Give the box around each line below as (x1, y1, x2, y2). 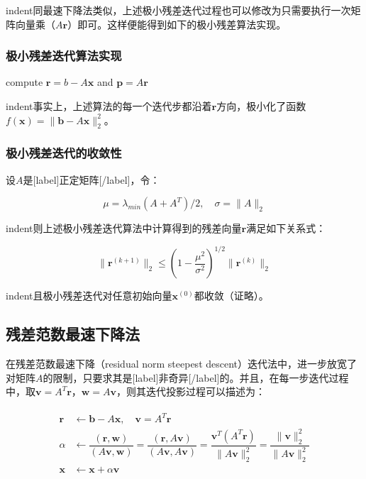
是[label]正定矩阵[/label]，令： (23, 172, 160, 187)
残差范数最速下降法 (6, 323, 140, 345)
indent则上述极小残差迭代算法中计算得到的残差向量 (6, 221, 242, 236)
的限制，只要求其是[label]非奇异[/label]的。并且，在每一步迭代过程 (43, 370, 349, 385)
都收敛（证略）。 (194, 288, 269, 303)
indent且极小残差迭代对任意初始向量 (6, 288, 172, 303)
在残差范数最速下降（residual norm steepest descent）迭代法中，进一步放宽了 (6, 356, 357, 371)
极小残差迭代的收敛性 (6, 144, 122, 162)
